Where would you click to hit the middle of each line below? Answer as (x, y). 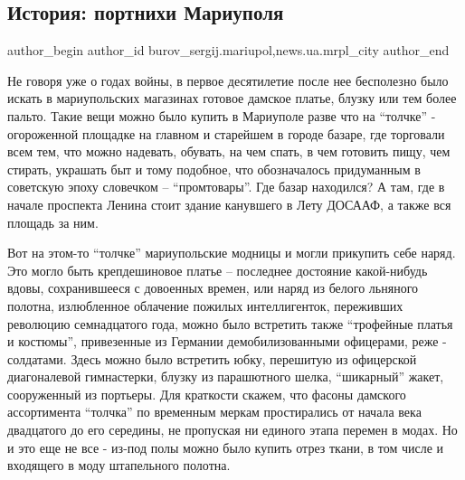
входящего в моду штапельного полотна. (119, 465)
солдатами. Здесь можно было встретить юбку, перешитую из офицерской (212, 358)
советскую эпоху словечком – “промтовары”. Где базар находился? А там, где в (226, 187)
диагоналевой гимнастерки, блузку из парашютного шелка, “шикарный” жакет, (226, 376)
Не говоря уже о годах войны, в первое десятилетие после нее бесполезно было (228, 80)
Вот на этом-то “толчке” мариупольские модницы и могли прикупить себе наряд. (232, 253)
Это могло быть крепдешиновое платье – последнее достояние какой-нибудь (218, 270)
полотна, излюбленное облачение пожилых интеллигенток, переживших (205, 305)
